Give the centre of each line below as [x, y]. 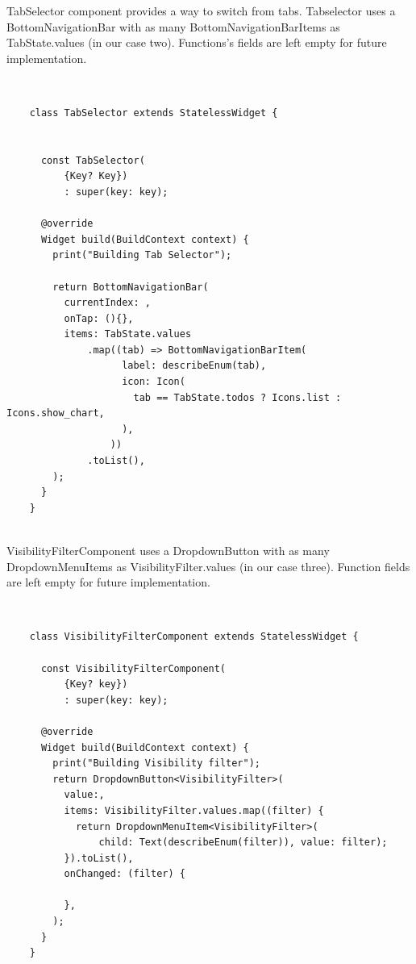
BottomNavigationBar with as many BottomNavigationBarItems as [173, 26]
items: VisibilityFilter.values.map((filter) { [194, 810]
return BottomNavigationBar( [131, 287]
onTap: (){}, [99, 318]
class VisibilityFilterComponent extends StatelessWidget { [194, 637]
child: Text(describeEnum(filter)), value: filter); [243, 843]
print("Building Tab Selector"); [142, 255]
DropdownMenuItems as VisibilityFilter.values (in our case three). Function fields [208, 566]
